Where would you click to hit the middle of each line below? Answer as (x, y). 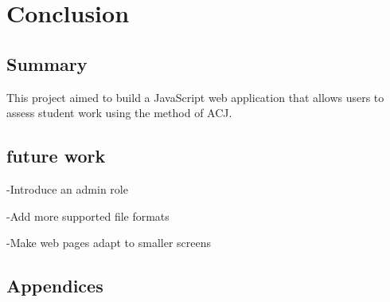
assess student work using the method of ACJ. (119, 113)
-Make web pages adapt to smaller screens (109, 243)
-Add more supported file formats (88, 216)
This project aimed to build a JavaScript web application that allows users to (195, 97)
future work (56, 156)
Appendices (55, 286)
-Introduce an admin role (67, 188)
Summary (47, 63)
